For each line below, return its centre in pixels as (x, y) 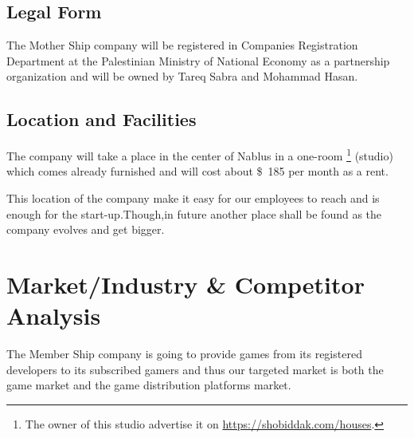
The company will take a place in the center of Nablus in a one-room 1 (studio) (200, 154)
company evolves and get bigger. (86, 229)
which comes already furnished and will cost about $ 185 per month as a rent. (197, 171)
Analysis (54, 316)
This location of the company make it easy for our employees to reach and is (193, 198)
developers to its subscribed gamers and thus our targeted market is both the (195, 369)
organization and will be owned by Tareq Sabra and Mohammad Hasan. (182, 76)
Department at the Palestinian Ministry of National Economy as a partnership (198, 60)
